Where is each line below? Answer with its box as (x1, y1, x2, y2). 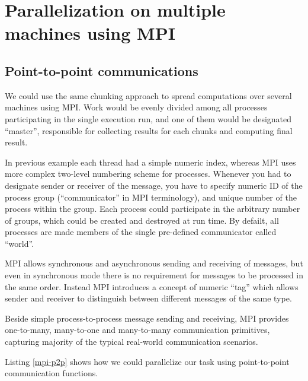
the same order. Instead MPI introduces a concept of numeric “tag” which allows (5, 280, 299, 293)
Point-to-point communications (5, 61, 198, 80)
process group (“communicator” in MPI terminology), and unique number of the (5, 190, 297, 203)
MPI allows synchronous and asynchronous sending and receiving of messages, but (5, 257, 303, 269)
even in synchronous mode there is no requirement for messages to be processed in (5, 269, 304, 281)
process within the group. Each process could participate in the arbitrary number (5, 202, 300, 215)
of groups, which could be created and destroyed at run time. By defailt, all (5, 214, 279, 226)
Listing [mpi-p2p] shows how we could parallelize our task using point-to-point (5, 355, 290, 367)
